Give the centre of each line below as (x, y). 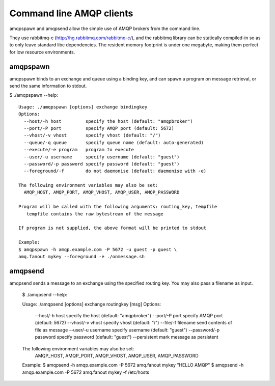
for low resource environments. (42, 52)
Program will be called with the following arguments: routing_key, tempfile (118, 207)
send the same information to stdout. (48, 86)
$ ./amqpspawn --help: (34, 95)
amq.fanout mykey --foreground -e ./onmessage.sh (82, 256)
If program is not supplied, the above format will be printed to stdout (113, 228)
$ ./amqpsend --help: (45, 295)
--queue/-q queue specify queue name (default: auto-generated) (114, 142)
